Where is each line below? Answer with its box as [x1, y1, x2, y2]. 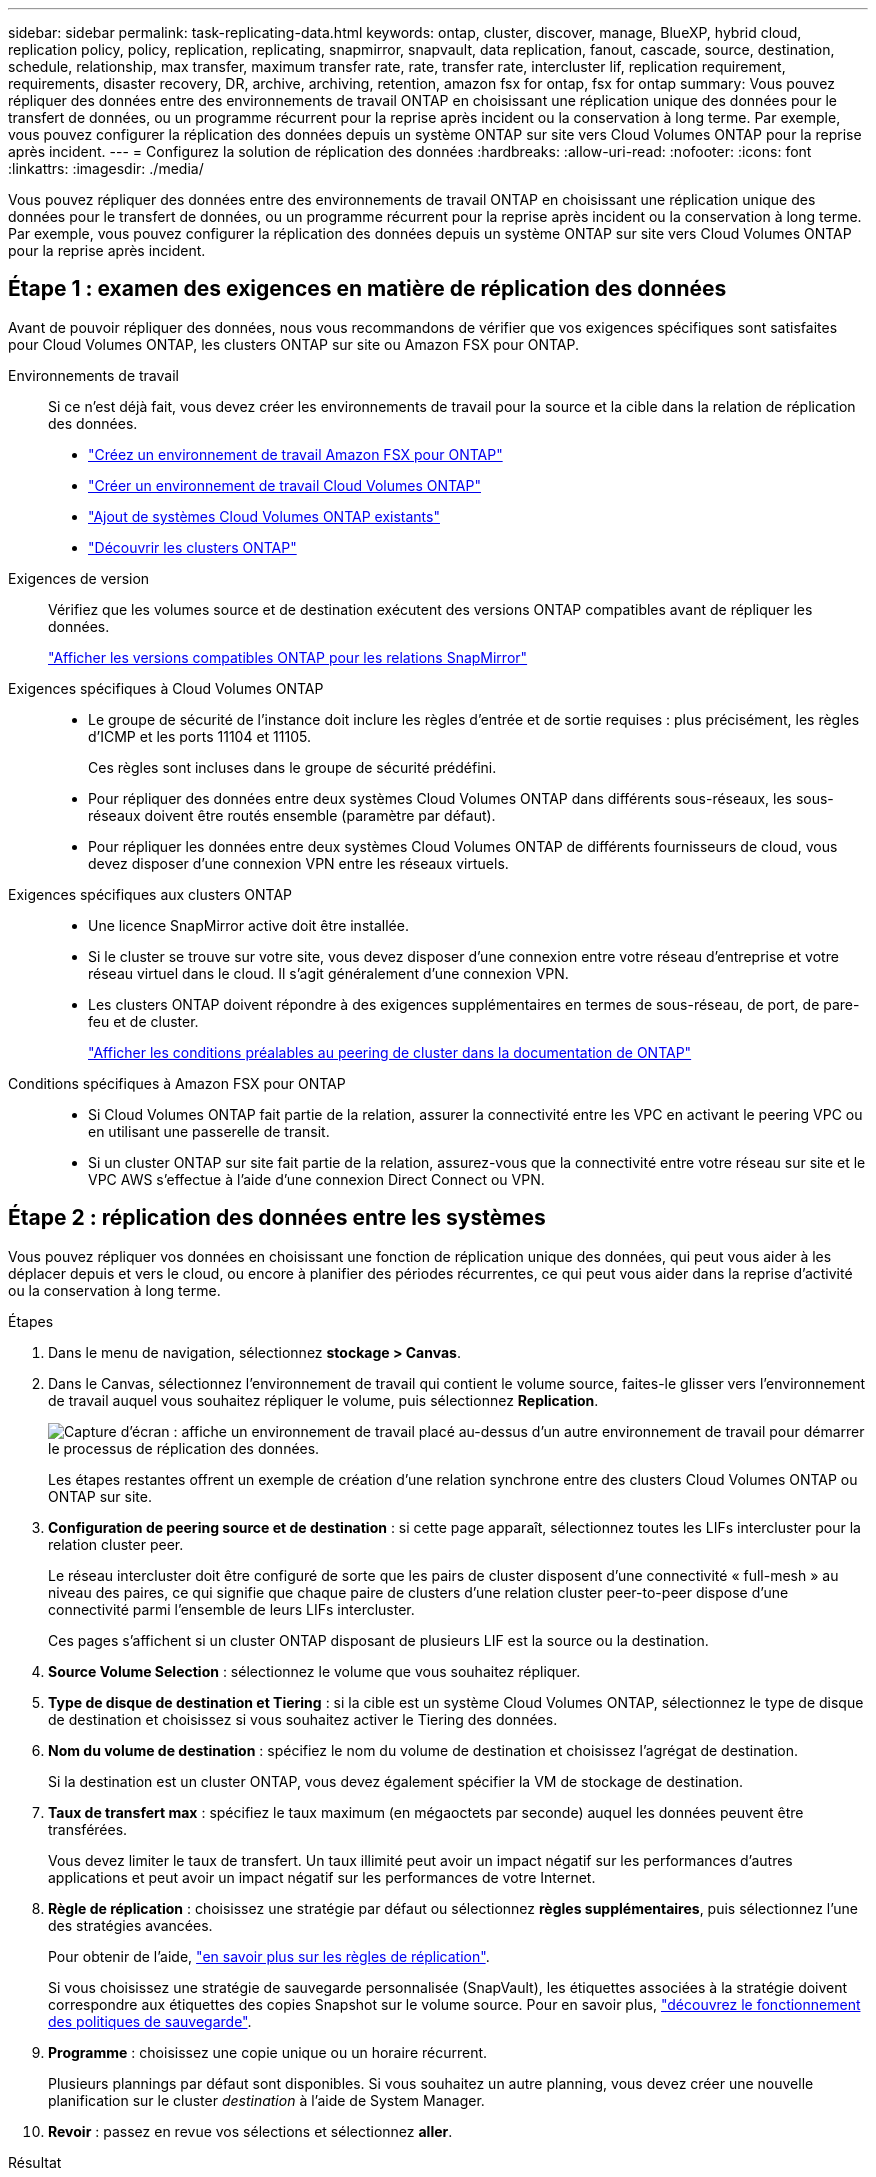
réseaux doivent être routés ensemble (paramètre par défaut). [88, 806, 496, 824]
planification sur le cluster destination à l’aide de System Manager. [48, 2091, 485, 2109]
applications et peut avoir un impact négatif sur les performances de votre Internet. [48, 1868, 596, 1886]
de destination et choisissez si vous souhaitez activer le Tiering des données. [48, 1710, 558, 1728]
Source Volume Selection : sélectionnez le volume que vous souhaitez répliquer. [48, 1662, 581, 1680]
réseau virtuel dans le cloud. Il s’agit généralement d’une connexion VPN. [88, 964, 569, 982]
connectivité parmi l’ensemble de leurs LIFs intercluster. [48, 1600, 415, 1618]
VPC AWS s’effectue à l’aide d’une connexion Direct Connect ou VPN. [88, 1170, 545, 1188]
